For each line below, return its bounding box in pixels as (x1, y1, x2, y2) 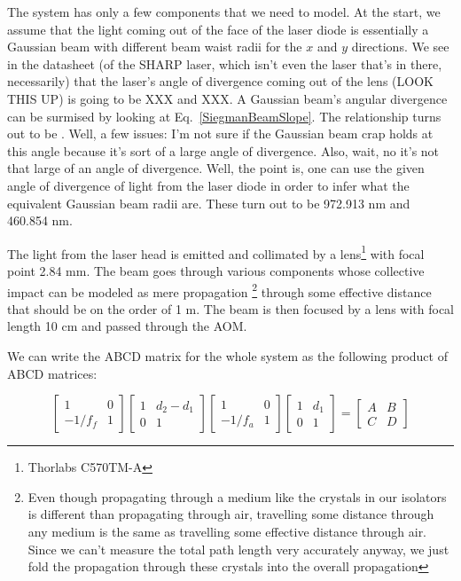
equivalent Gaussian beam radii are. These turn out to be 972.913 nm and (7, 193, 410, 212)
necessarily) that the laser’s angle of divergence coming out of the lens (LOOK (7, 72, 434, 90)
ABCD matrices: (7, 364, 98, 382)
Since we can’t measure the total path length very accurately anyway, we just (27, 539, 449, 558)
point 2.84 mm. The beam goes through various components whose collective (7, 261, 425, 279)
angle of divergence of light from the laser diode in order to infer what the (7, 176, 410, 194)
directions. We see (351, 37, 449, 56)
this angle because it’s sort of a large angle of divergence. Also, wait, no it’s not (7, 141, 440, 160)
